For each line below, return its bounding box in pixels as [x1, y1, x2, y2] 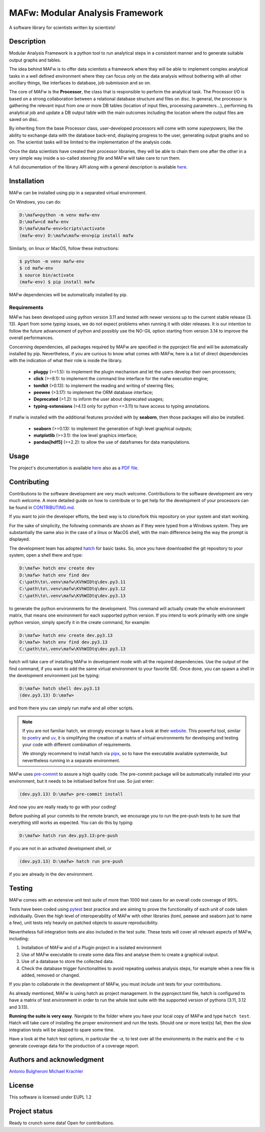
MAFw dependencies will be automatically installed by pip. [9, 291, 128, 297]
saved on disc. [9, 116, 39, 122]
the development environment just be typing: [9, 673, 100, 679]
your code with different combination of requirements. [22, 741, 132, 747]
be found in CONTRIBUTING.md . [9, 504, 76, 510]
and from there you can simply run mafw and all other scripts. [9, 705, 134, 711]
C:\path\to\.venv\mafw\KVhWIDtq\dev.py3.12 [19, 586, 126, 592]
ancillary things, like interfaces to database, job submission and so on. [9, 80, 152, 86]
